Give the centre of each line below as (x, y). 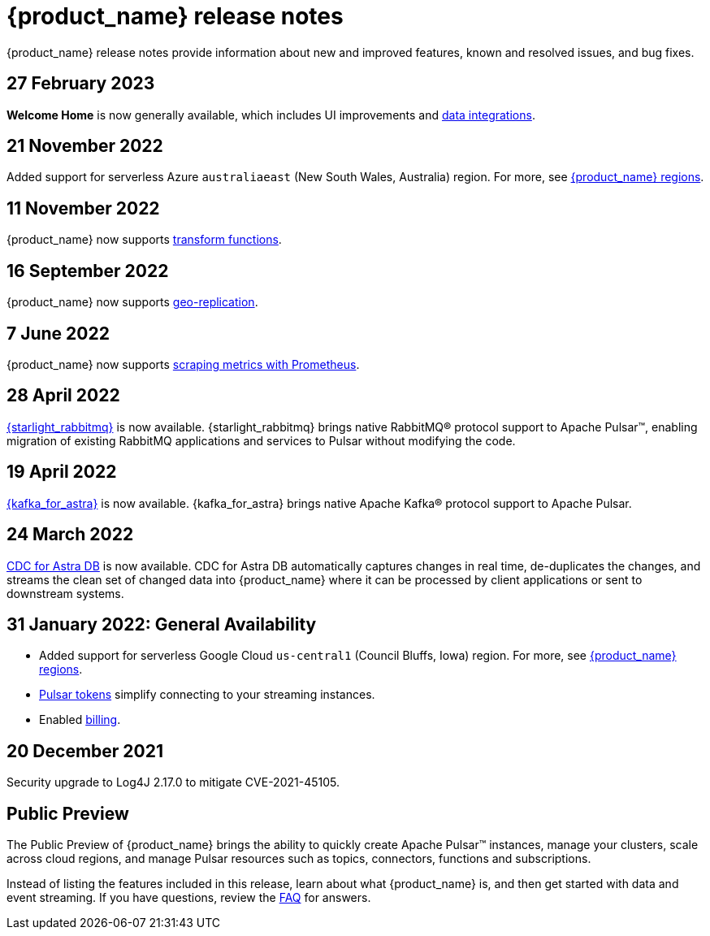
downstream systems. (65, 593)
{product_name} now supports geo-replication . (132, 302)
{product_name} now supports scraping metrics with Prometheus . (183, 364)
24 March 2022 (70, 535)
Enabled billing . (80, 720)
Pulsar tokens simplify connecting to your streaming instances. (207, 695)
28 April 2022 (63, 396)
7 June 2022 (58, 333)
